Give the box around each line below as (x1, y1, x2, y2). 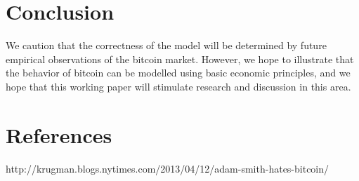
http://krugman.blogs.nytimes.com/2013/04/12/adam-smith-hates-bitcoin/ (6, 161, 329, 175)
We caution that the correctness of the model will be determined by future (6, 38, 327, 53)
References (6, 120, 112, 149)
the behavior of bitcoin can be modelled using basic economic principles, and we (6, 65, 351, 80)
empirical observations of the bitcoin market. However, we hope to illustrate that (6, 51, 354, 66)
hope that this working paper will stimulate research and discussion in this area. (6, 79, 351, 93)
